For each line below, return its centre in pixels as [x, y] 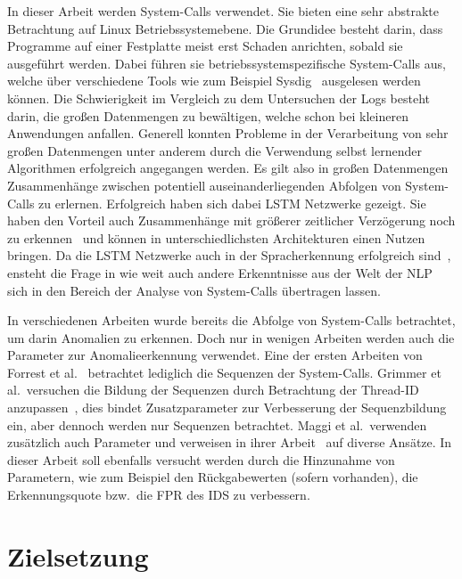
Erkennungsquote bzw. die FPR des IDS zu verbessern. [159, 495]
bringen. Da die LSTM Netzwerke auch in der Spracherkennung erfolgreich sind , [229, 255]
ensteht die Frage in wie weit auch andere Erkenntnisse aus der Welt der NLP [220, 272]
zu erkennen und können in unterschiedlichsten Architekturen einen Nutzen [216, 237]
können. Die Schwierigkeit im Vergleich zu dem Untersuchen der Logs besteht [219, 98]
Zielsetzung [78, 555]
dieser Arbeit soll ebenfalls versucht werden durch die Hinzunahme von [201, 459]
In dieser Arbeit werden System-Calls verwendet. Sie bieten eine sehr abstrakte [223, 11]
